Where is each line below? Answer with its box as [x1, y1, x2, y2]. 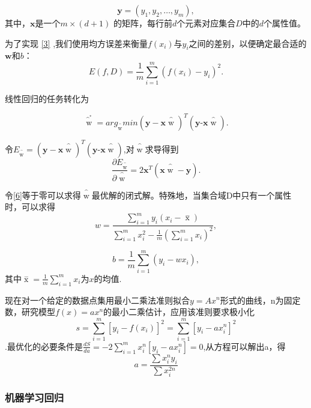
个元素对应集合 [177, 17, 236, 29]
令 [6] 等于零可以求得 [5, 188, 81, 201]
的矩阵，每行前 [113, 17, 172, 29]
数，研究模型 [5, 305, 55, 318]
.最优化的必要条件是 [5, 340, 83, 352]
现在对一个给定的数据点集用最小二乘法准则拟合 [5, 293, 190, 306]
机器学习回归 [5, 389, 64, 404]
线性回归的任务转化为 [5, 92, 89, 105]
